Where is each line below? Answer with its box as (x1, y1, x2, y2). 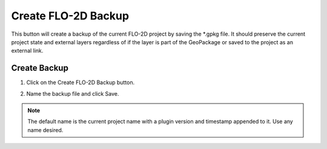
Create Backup (11, 63, 69, 73)
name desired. (27, 126, 64, 133)
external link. (11, 47, 44, 55)
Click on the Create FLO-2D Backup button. (26, 79, 135, 86)
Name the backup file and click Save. (26, 90, 119, 97)
